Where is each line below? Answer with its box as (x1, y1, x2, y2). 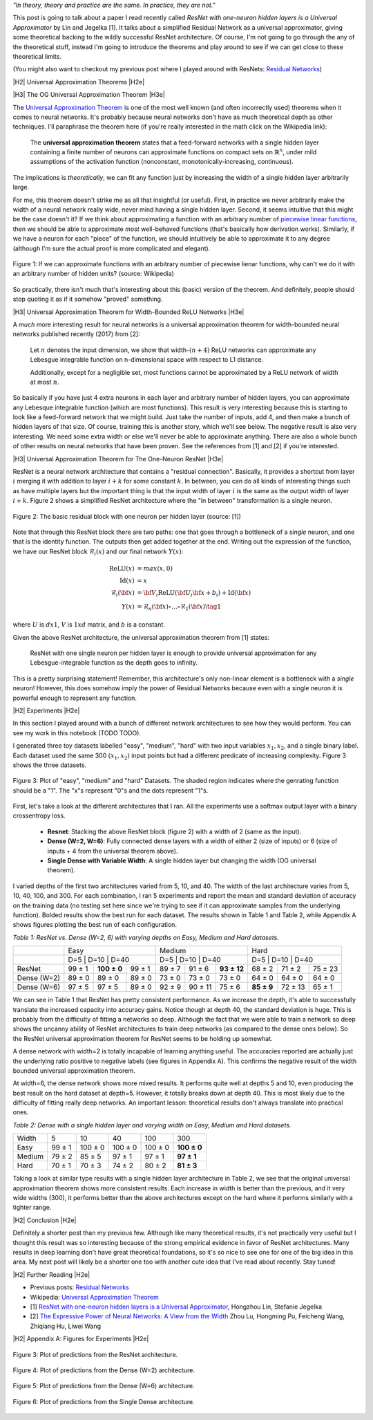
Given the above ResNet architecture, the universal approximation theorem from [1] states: (12, 633, 269, 641)
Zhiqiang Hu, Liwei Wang (30, 1322, 102, 1330)
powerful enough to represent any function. (12, 694, 137, 702)
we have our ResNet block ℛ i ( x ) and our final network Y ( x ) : (12, 547, 184, 557)
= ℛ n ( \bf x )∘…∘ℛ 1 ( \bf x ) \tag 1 (137, 602, 221, 612)
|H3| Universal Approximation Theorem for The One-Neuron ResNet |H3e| (12, 454, 224, 463)
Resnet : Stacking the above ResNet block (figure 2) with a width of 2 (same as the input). (47, 827, 302, 836)
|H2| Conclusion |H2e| (12, 1216, 77, 1224)
